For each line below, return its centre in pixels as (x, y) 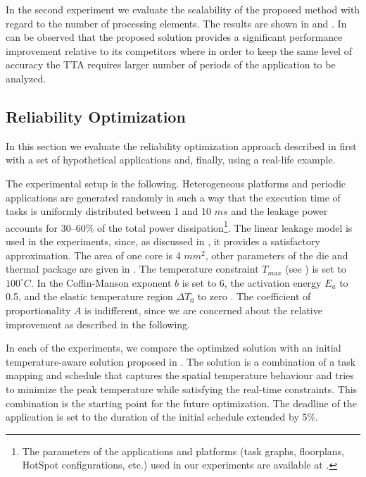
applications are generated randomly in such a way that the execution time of (173, 197)
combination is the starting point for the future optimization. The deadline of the (181, 403)
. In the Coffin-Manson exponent (101, 282)
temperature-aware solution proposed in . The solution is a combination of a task (181, 361)
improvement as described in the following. (98, 324)
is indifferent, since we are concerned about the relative (203, 310)
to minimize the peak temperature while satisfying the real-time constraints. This (182, 389)
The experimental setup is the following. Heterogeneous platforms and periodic (176, 183)
